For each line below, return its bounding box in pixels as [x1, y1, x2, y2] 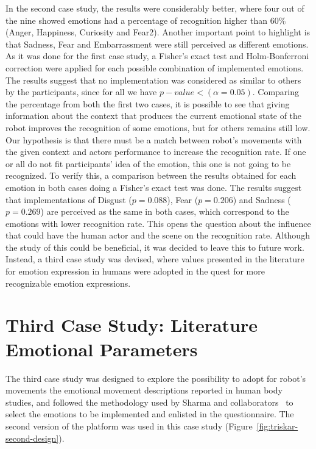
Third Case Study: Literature [5, 312, 258, 337]
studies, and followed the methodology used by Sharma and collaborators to [5, 395, 293, 408]
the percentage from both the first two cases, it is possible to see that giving [5, 97, 290, 110]
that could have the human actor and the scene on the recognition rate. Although [5, 229, 310, 242]
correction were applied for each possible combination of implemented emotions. [5, 61, 304, 74]
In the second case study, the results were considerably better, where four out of [5, 2, 304, 14]
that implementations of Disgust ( [5, 193, 132, 206]
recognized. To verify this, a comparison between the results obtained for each [5, 169, 297, 182]
